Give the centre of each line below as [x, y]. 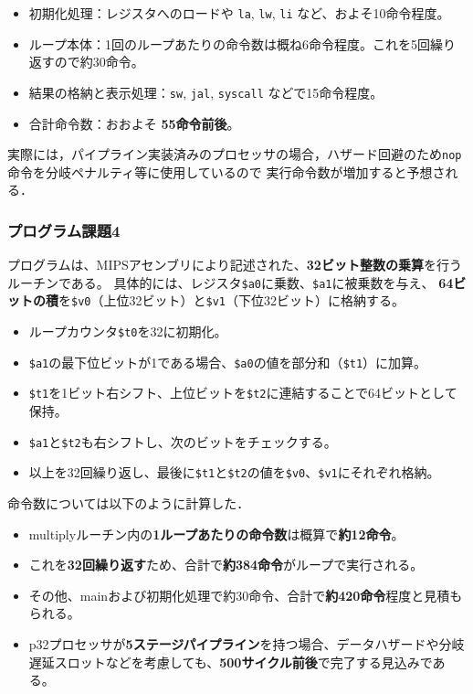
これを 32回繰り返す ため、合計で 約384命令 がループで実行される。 [226, 565]
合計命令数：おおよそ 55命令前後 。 [134, 123]
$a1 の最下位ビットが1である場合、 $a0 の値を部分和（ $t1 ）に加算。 [228, 362]
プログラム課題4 [64, 230]
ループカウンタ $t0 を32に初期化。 [128, 331]
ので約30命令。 [99, 62]
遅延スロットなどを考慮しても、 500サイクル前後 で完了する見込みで [231, 662]
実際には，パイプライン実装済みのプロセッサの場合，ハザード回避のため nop [235, 154]
